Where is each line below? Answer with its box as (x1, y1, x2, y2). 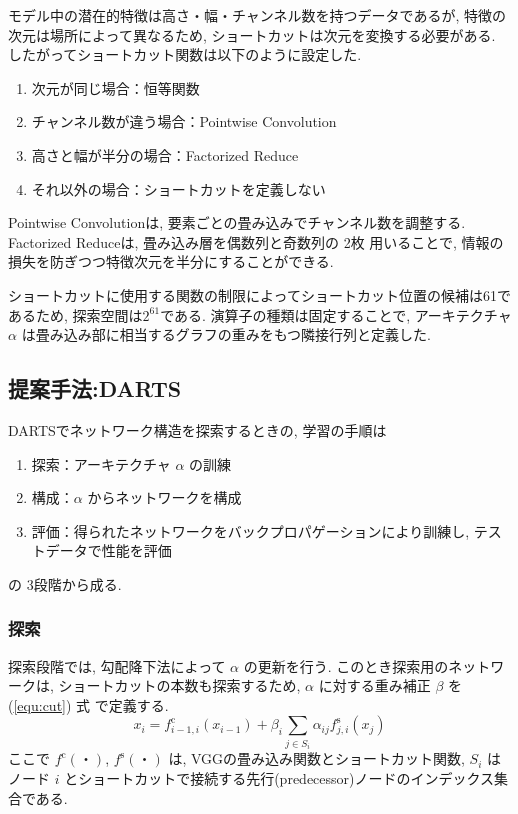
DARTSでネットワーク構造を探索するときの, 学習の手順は (8, 419, 387, 440)
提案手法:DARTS (8, 373, 182, 404)
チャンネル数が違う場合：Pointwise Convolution (31, 111, 337, 132)
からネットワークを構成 (87, 487, 242, 508)
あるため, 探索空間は (8, 304, 143, 325)
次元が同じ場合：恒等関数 (31, 77, 200, 98)
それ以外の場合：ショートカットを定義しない (31, 178, 326, 199)
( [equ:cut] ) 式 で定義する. (8, 694, 169, 715)
